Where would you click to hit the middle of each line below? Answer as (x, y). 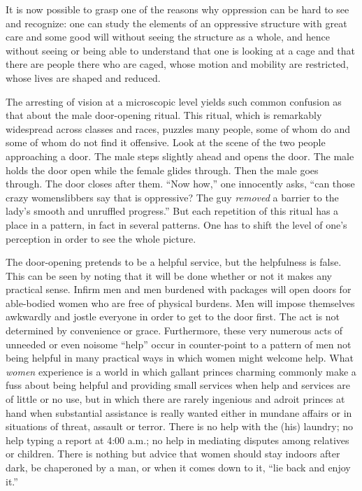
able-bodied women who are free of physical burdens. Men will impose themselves (180, 303)
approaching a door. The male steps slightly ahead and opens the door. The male (180, 156)
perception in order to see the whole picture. (101, 238)
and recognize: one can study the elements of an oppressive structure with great (176, 23)
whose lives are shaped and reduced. (83, 77)
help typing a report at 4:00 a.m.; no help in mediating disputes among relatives (178, 440)
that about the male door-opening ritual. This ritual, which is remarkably (164, 115)
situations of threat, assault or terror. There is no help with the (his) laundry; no (179, 426)
